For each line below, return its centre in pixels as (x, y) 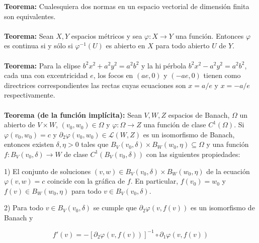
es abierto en (125, 46)
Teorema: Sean (29, 35)
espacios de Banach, (199, 114)
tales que (95, 144)
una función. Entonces (209, 35)
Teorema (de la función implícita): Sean (73, 114)
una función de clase (175, 125)
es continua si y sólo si (38, 46)
